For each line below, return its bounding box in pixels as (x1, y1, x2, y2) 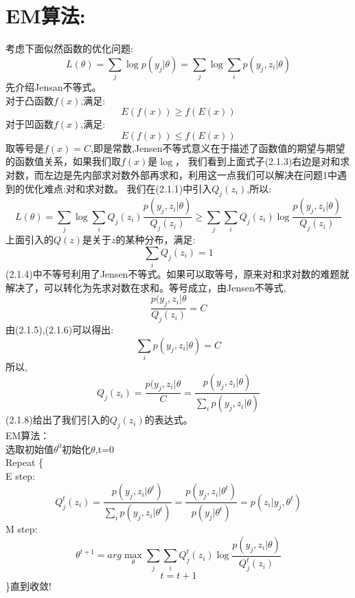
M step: (5, 522, 38, 536)
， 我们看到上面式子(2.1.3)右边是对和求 (175, 154, 350, 168)
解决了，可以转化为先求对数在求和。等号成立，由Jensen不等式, (5, 280, 286, 294)
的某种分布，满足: (115, 232, 196, 247)
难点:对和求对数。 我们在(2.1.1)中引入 (43, 181, 212, 195)
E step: (5, 468, 36, 483)
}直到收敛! (5, 579, 51, 593)
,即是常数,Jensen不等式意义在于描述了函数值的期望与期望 (91, 140, 345, 155)
